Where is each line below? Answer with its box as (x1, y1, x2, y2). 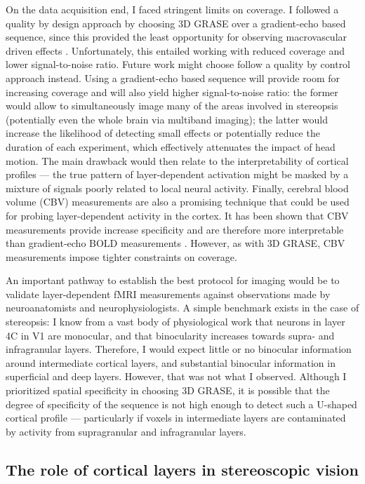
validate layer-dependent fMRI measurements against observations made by (6, 286, 331, 301)
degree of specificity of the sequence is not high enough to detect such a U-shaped (6, 396, 357, 411)
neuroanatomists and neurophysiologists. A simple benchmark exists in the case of (6, 300, 359, 315)
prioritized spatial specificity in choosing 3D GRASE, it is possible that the (6, 383, 330, 398)
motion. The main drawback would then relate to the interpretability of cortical (6, 153, 349, 168)
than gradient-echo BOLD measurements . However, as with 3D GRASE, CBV (6, 236, 345, 250)
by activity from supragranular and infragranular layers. (6, 424, 246, 438)
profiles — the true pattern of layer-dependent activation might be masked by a (6, 167, 349, 182)
